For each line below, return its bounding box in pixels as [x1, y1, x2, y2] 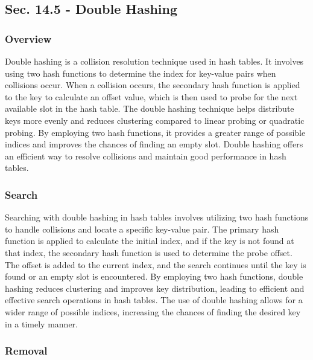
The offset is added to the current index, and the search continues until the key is [5, 258, 306, 271]
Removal [5, 343, 48, 358]
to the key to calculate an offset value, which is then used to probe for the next [5, 90, 298, 103]
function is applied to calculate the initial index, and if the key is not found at [5, 234, 294, 247]
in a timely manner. [5, 317, 78, 330]
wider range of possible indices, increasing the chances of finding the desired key [5, 305, 301, 318]
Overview [5, 31, 52, 46]
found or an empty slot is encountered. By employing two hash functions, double [5, 270, 303, 283]
